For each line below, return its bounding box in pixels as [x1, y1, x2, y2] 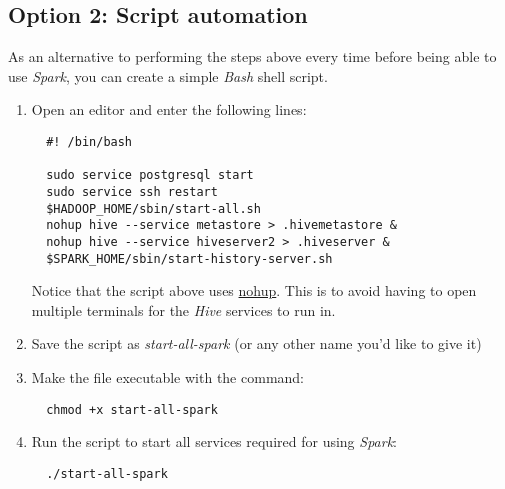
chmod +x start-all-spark [46, 402, 218, 417]
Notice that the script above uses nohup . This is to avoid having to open [31, 280, 477, 301]
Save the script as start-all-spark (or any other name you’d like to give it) [31, 333, 482, 354]
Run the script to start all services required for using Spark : [31, 431, 397, 452]
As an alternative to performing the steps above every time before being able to [8, 46, 497, 67]
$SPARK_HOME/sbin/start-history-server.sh [46, 251, 333, 266]
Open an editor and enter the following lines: [31, 99, 307, 120]
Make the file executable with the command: [31, 367, 304, 388]
